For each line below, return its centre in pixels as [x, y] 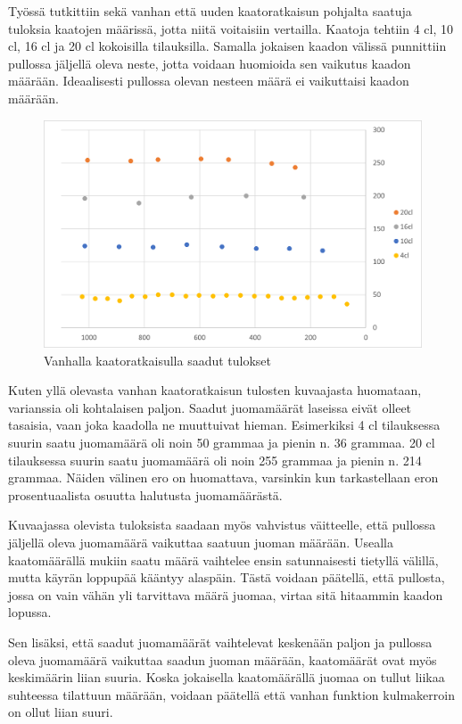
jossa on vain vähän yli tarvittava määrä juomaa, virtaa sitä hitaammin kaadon [226, 594]
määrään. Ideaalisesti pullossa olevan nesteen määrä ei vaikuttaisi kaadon [209, 81]
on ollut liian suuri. [61, 712]
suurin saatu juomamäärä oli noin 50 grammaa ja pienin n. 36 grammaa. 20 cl [222, 442]
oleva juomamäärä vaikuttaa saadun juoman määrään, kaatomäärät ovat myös [223, 659]
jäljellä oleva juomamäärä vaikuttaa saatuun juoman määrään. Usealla [201, 542]
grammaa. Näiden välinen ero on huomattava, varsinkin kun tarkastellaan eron [223, 477]
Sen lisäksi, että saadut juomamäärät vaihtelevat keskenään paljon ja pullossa [220, 642]
